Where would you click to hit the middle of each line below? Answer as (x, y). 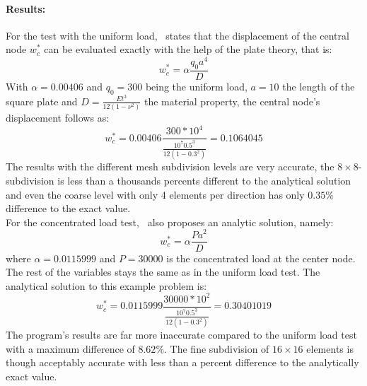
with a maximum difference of (70, 348)
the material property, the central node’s (232, 101)
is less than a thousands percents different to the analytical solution (204, 181)
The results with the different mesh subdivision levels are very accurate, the (170, 166)
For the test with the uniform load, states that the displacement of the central (177, 35)
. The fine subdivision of (217, 348)
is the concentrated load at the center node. (261, 258)
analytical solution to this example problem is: (106, 285)
